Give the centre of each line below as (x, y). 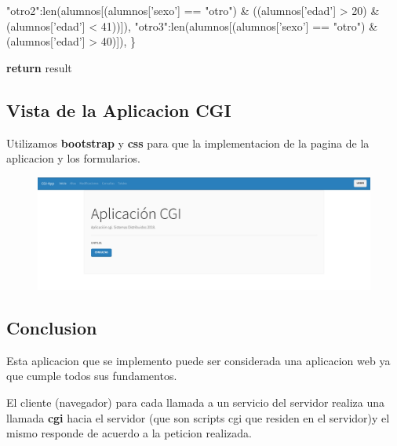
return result (39, 67)
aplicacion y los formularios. (73, 158)
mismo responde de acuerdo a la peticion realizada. (129, 433)
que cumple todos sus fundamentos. (92, 376)
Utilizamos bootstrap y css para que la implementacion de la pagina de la (188, 143)
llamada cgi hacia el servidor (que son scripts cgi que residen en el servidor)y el (198, 417)
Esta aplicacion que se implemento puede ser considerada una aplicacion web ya (198, 360)
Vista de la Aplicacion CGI (119, 110)
